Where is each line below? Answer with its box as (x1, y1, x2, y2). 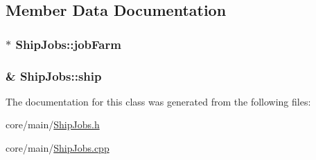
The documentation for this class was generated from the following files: (6, 94, 311, 108)
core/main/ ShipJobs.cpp (6, 141, 109, 155)
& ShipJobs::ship (6, 67, 102, 84)
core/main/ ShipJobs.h (6, 117, 100, 132)
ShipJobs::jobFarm (15, 35, 121, 52)
